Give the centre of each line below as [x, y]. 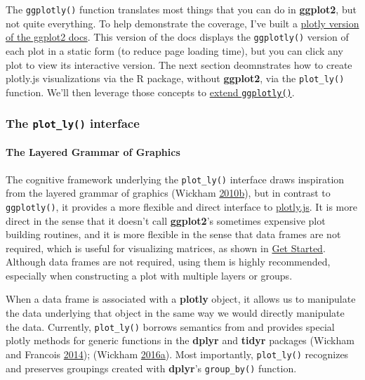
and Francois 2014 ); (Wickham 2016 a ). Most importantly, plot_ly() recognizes [177, 354]
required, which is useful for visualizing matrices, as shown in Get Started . [166, 248]
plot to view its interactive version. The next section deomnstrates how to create [179, 64]
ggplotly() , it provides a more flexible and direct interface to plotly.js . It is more [181, 206]
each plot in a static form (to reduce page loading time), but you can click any [174, 50]
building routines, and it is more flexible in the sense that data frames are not [173, 234]
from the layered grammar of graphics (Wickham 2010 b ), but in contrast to [168, 193]
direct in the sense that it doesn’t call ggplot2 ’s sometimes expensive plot [166, 220]
